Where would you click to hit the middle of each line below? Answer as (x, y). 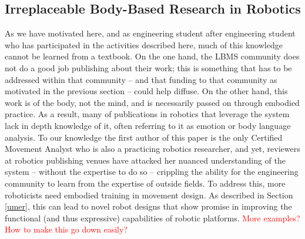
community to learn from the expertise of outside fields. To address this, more (145, 183)
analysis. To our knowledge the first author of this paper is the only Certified (144, 137)
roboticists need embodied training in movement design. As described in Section (149, 195)
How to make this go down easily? (66, 229)
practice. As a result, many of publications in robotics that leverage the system (147, 114)
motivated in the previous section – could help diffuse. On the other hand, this (146, 91)
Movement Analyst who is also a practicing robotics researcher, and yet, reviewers (152, 149)
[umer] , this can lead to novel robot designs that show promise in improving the (148, 206)
